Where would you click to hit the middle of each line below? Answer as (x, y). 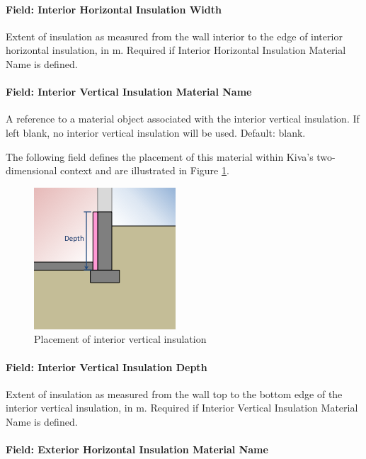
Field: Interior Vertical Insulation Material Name (129, 92)
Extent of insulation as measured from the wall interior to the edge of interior (174, 36)
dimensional (32, 170)
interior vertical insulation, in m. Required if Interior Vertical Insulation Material (182, 408)
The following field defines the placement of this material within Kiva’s (160, 156)
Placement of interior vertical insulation (120, 339)
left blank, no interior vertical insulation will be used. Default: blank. (156, 132)
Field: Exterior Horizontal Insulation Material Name (137, 449)
